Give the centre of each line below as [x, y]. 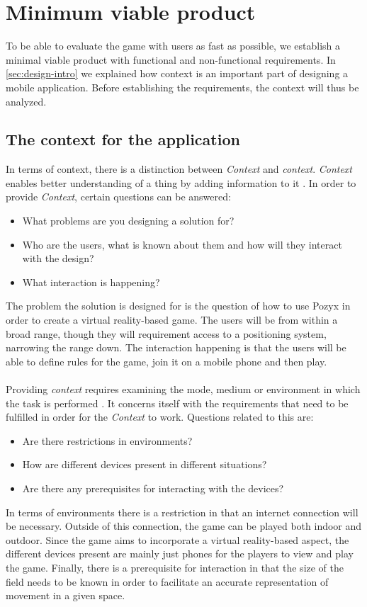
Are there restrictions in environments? [107, 440]
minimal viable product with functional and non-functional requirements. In [171, 59]
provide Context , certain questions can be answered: [118, 197]
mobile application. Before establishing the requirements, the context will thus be [182, 87]
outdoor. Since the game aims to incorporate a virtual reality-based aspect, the [177, 539]
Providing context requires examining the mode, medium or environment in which [183, 389]
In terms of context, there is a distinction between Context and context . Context [179, 169]
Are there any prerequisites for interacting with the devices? [153, 488]
